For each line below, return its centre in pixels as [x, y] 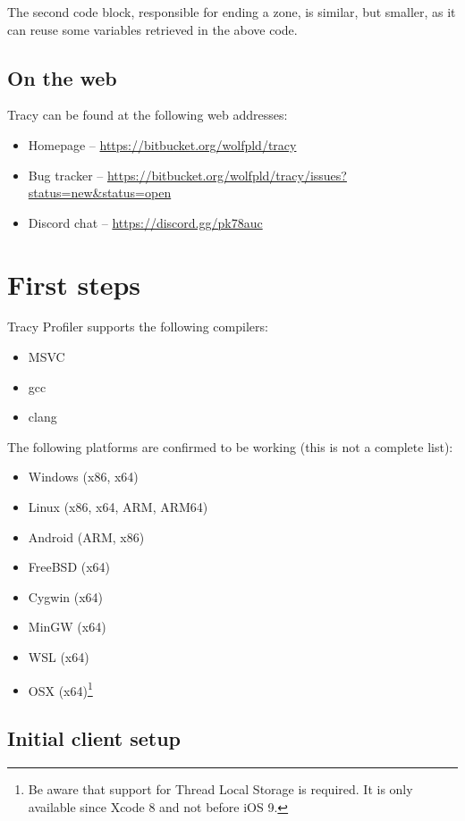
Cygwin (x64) [66, 596]
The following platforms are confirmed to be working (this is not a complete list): [230, 446]
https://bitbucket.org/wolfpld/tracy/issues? [227, 175]
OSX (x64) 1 [60, 689]
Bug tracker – [66, 175]
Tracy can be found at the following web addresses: [148, 115]
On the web [62, 77]
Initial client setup [94, 738]
